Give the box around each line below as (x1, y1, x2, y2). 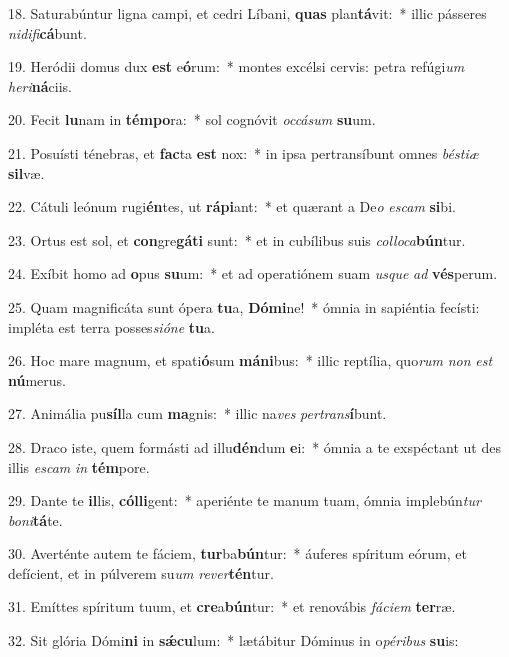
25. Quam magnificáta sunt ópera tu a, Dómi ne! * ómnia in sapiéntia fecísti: (8, 296, 480, 317)
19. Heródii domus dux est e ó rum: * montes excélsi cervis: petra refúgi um (8, 56, 465, 77)
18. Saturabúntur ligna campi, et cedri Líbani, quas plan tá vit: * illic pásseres (8, 3, 487, 23)
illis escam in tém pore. (8, 456, 150, 477)
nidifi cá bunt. (8, 22, 87, 43)
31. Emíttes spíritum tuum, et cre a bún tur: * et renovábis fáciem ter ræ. (8, 596, 456, 617)
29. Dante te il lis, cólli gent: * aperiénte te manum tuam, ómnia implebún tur (8, 490, 481, 511)
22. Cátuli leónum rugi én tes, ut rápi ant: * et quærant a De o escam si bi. (8, 196, 456, 217)
